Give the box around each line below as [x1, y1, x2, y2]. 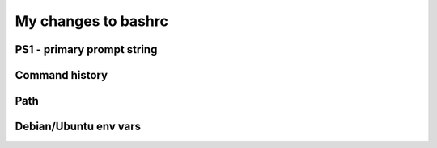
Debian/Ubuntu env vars [15, 120, 142, 134]
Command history [15, 68, 108, 82]
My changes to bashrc [15, 12, 169, 30]
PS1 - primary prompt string [15, 43, 158, 56]
